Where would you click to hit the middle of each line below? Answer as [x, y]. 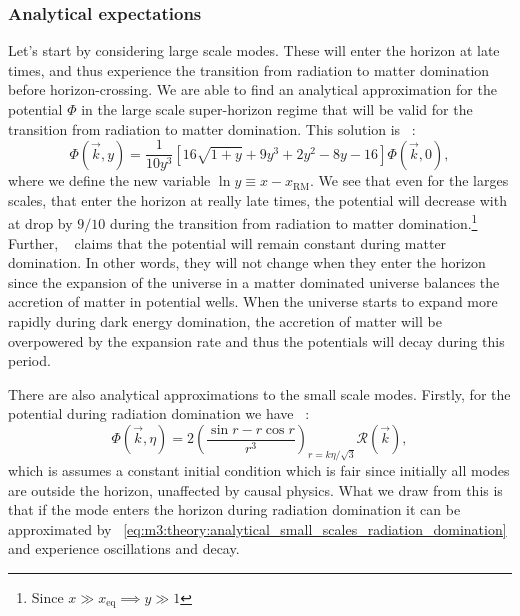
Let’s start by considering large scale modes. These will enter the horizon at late [254, 50]
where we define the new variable [109, 180]
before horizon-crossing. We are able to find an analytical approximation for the [252, 89]
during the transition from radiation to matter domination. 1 [293, 222]
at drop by [40, 223]
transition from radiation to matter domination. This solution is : [212, 128]
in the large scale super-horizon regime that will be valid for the [277, 109]
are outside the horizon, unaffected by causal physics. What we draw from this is [255, 489]
